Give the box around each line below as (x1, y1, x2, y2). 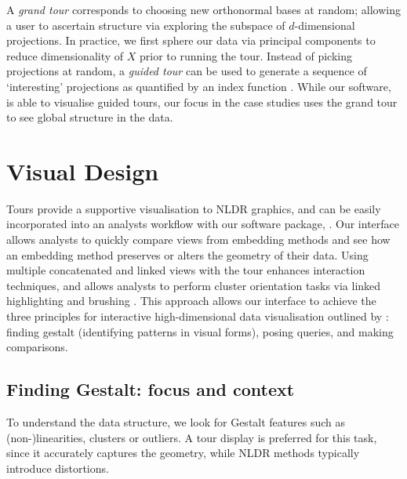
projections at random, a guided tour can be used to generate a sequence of (6, 63, 367, 79)
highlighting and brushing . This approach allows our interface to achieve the (6, 292, 376, 309)
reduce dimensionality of (6, 47, 124, 64)
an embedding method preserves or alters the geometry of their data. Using (6, 246, 369, 263)
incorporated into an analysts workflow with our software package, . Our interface (6, 216, 400, 232)
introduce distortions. (6, 459, 109, 476)
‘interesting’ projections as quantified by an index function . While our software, (6, 78, 391, 94)
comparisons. (6, 339, 68, 355)
